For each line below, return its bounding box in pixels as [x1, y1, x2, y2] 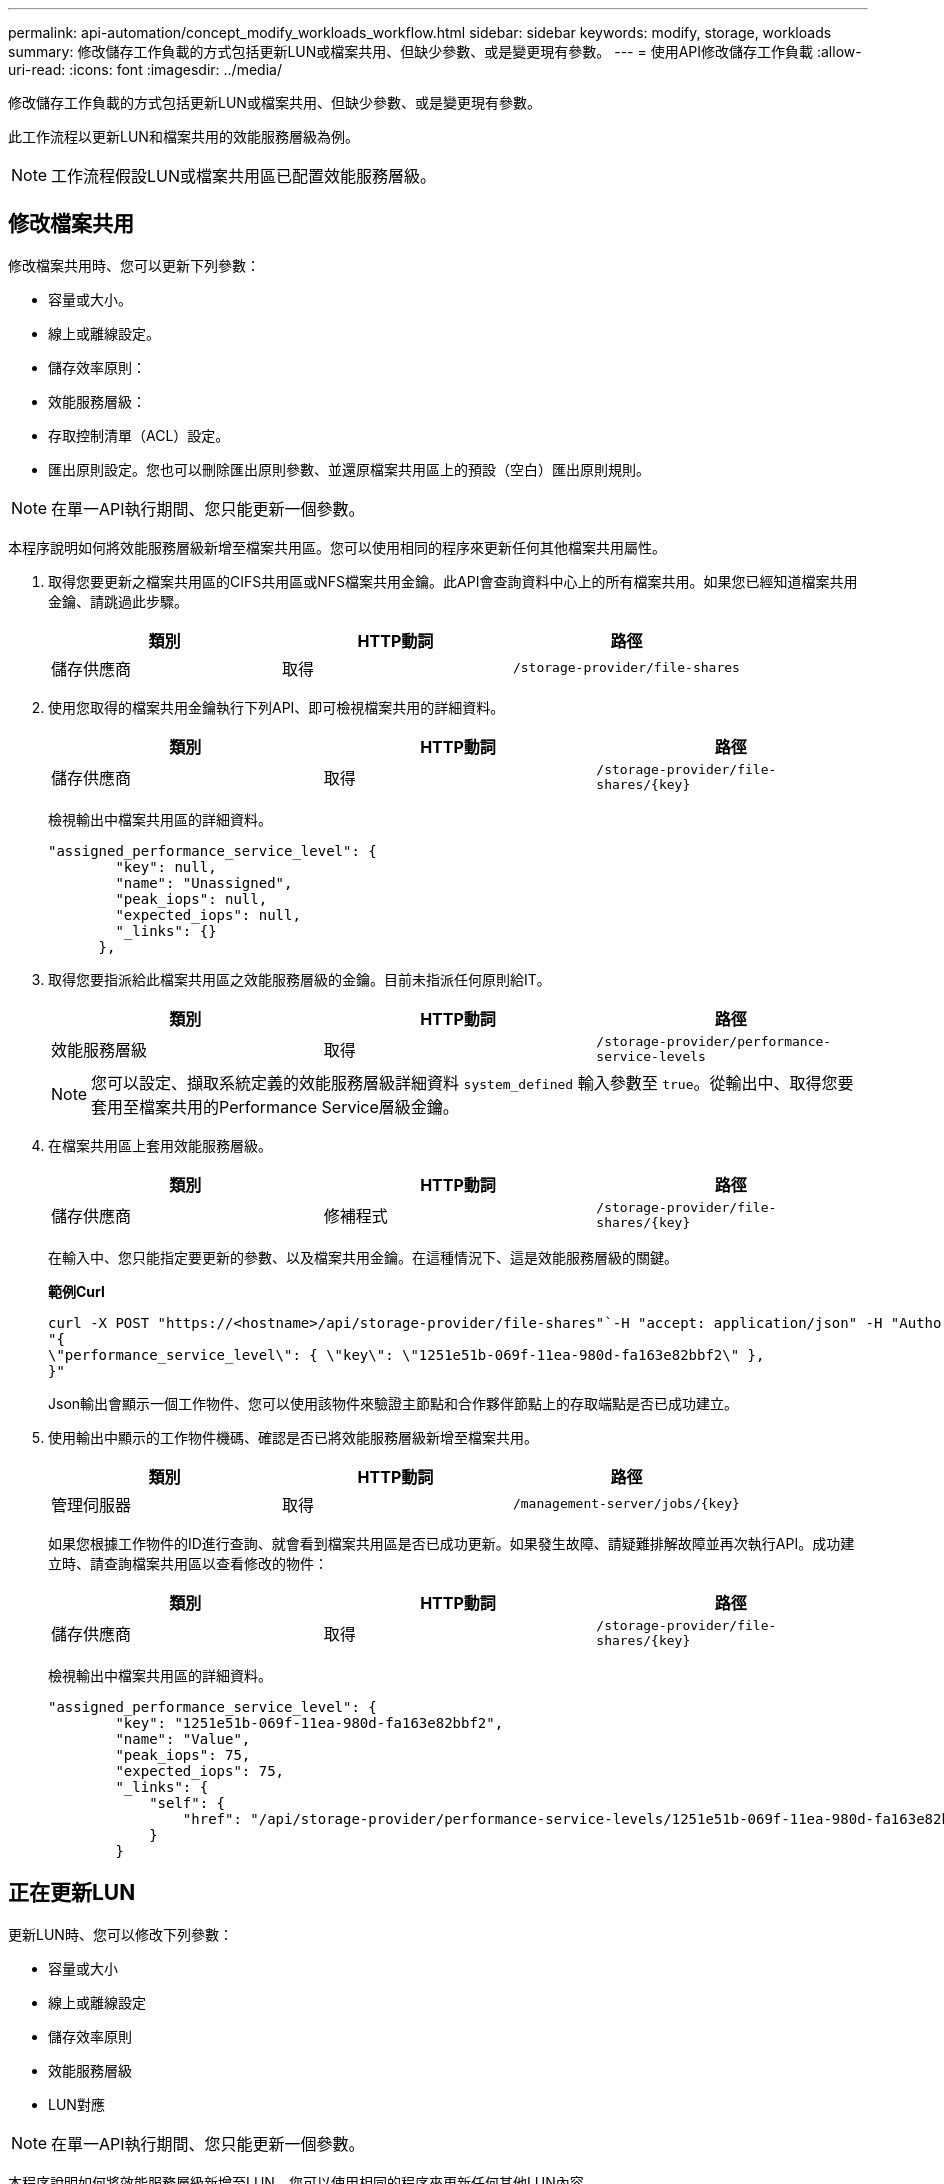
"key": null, [115, 858, 217, 875]
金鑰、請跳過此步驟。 [48, 592, 188, 610]
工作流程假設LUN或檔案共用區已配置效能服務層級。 [51, 166, 437, 186]
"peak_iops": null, [115, 890, 268, 907]
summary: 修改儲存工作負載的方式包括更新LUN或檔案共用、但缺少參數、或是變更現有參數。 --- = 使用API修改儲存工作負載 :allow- [8, 43, 862, 60]
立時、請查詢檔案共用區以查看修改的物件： [48, 1554, 328, 1572]
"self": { [149, 1794, 226, 1811]
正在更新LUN [8, 1880, 136, 1906]
